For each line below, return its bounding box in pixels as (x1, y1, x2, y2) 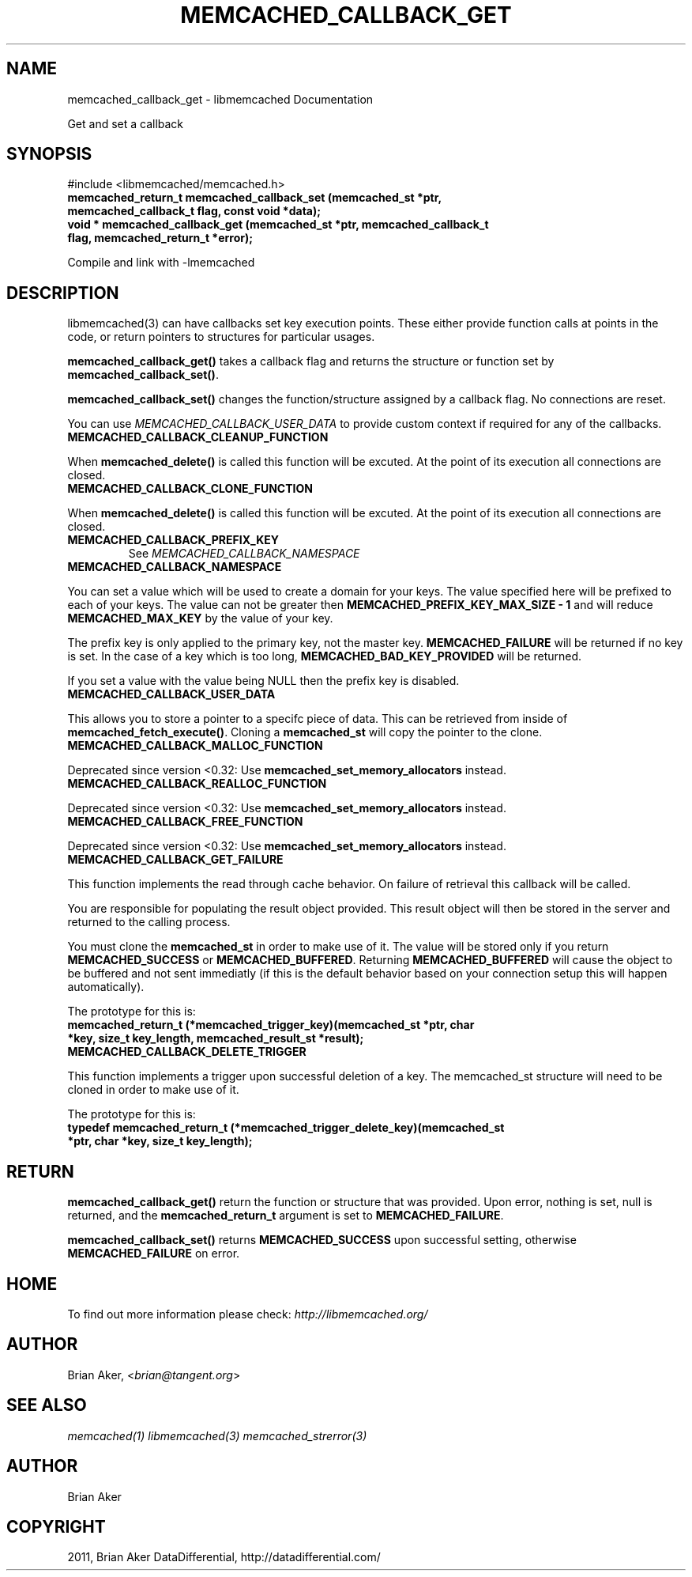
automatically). (67, 980, 145, 994)
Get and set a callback (67, 116, 184, 130)
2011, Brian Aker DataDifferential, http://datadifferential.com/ (67, 1550, 381, 1564)
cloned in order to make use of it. (67, 1083, 239, 1097)
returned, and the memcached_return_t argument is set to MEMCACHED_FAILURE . (67, 1208, 504, 1223)
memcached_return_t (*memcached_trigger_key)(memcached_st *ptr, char (67, 1018, 475, 1032)
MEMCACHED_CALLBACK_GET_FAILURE (67, 853, 284, 867)
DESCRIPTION (6, 282, 119, 303)
